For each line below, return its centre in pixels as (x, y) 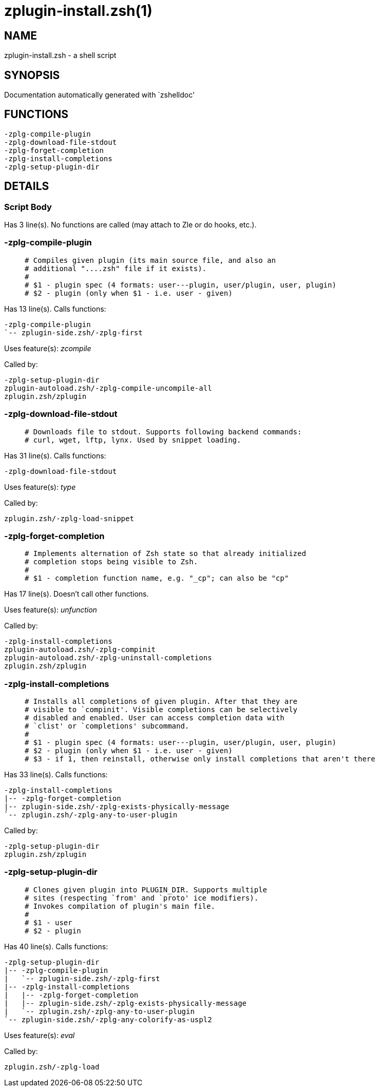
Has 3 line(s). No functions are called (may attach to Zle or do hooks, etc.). (130, 225)
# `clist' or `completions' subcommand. (107, 726)
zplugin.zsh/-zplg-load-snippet (69, 518)
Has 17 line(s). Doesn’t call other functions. (77, 594)
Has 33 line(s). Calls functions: (56, 775)
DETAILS (27, 186)
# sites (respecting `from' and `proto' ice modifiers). (142, 898)
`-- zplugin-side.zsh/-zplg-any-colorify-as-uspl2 (108, 1019)
